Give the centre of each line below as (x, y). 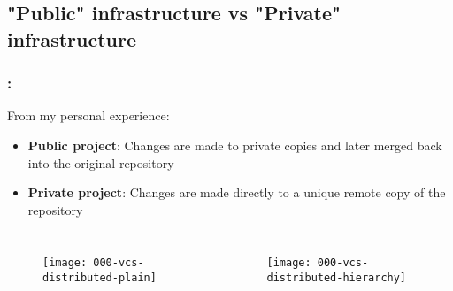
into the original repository (101, 162)
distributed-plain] (100, 278)
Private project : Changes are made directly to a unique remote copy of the (237, 192)
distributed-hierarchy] (337, 278)
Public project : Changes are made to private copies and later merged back (235, 145)
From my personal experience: (88, 115)
